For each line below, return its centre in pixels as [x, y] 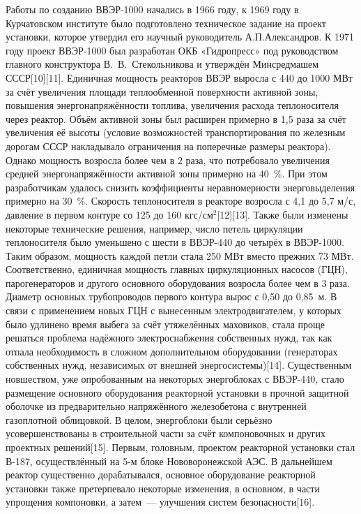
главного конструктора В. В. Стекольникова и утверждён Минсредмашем [162, 64]
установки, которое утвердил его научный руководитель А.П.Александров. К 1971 [180, 37]
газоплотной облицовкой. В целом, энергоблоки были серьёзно [139, 419]
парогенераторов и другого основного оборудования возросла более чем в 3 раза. [178, 282]
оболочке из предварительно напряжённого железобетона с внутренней [156, 406]
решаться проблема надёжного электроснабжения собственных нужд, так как [169, 338]
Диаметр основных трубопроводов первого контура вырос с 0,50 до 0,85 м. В [171, 296]
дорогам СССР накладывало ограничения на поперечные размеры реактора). [168, 146]
